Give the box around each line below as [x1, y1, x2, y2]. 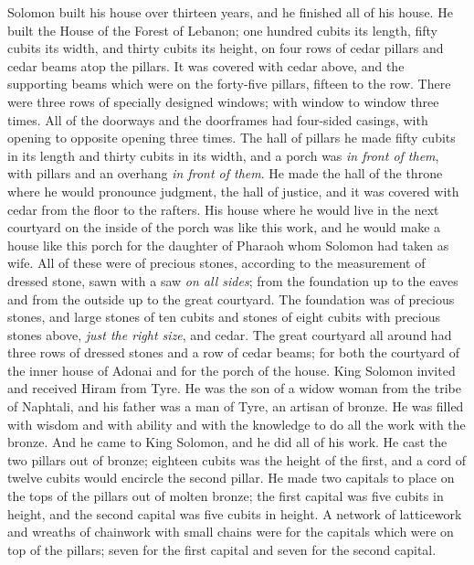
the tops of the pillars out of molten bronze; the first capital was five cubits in [7, 486, 444, 506]
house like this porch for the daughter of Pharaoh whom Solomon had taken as [7, 235, 449, 254]
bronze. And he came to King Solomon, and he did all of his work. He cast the [7, 432, 448, 452]
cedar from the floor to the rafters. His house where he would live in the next [7, 199, 439, 219]
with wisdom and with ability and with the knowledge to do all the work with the [7, 414, 466, 433]
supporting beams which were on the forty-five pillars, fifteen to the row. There [7, 74, 451, 93]
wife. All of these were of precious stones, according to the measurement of [7, 253, 426, 272]
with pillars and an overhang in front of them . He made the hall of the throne [7, 164, 443, 183]
